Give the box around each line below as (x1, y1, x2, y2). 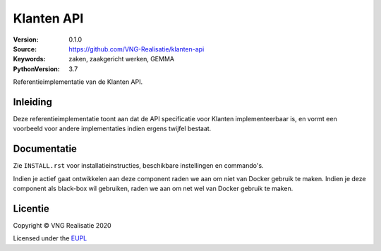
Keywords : (13, 55, 46, 63)
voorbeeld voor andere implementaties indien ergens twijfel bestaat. (13, 124, 212, 133)
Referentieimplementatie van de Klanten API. (13, 78, 143, 86)
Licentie (13, 202, 49, 214)
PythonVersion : (13, 64, 60, 73)
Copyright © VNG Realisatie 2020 (13, 221, 112, 229)
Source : (13, 44, 37, 53)
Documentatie (13, 143, 78, 155)
